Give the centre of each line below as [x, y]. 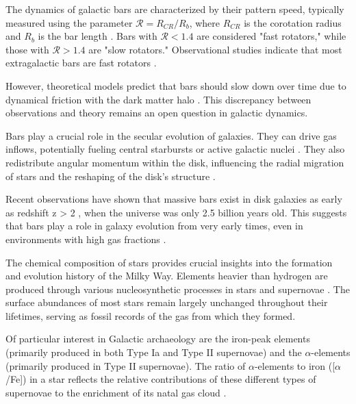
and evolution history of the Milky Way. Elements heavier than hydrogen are [167, 276]
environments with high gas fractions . [86, 239]
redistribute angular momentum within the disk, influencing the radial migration [175, 162]
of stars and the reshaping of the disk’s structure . [111, 176]
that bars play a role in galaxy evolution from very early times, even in [154, 226]
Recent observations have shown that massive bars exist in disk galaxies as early [174, 199]
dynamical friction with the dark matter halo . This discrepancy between [158, 99]
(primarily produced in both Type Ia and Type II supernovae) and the [154, 352]
